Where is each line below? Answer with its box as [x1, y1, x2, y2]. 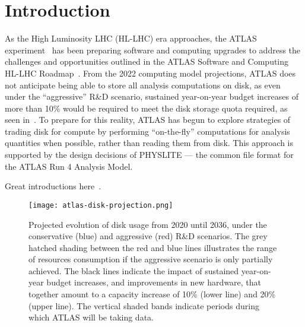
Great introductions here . [5, 180, 101, 192]
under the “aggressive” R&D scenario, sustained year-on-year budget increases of [5, 90, 299, 103]
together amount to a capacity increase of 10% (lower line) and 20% [28, 288, 276, 300]
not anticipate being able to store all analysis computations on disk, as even [5, 78, 281, 91]
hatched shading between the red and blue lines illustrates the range [28, 241, 277, 253]
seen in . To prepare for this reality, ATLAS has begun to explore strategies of [5, 113, 291, 126]
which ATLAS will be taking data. [28, 311, 154, 323]
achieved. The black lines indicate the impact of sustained [28, 264, 239, 277]
